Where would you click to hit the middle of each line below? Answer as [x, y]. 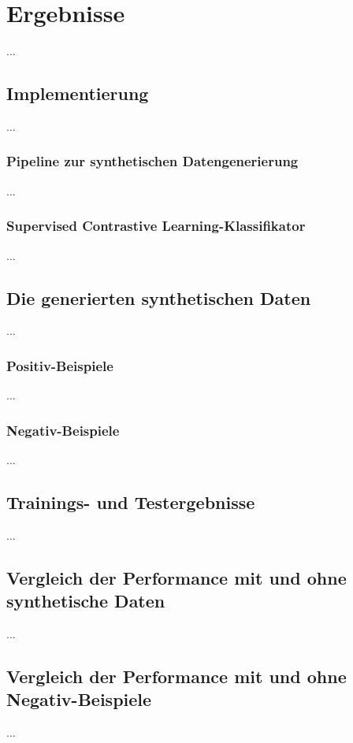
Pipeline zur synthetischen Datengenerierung [152, 161]
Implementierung [78, 93]
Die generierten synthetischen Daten [159, 297]
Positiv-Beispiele [60, 365]
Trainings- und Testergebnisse [131, 502]
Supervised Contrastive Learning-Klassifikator [156, 226]
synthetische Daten [86, 601]
